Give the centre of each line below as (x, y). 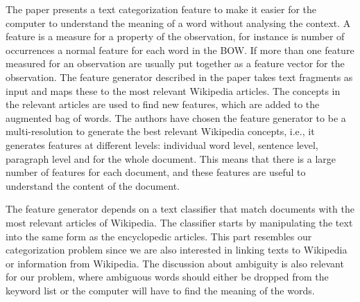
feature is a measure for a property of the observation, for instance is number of (175, 36)
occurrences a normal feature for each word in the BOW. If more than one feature (180, 50)
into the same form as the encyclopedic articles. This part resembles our (159, 236)
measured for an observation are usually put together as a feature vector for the (175, 63)
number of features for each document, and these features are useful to (156, 172)
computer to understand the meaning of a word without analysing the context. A (178, 23)
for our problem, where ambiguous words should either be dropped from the (167, 277)
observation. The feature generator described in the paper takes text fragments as (179, 77)
